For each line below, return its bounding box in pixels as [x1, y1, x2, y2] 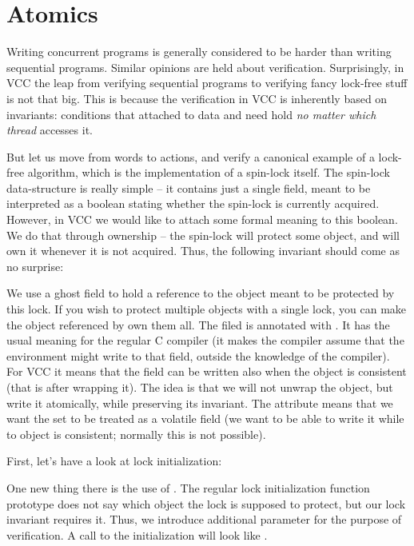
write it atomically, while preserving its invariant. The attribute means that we [6, 394, 393, 411]
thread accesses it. [6, 122, 93, 138]
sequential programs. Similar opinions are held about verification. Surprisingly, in [6, 58, 404, 75]
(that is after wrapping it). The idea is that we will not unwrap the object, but [6, 379, 393, 395]
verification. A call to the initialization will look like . [6, 526, 268, 543]
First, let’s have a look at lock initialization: [6, 452, 222, 469]
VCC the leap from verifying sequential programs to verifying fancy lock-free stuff [6, 74, 408, 91]
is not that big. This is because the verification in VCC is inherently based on [6, 90, 388, 106]
